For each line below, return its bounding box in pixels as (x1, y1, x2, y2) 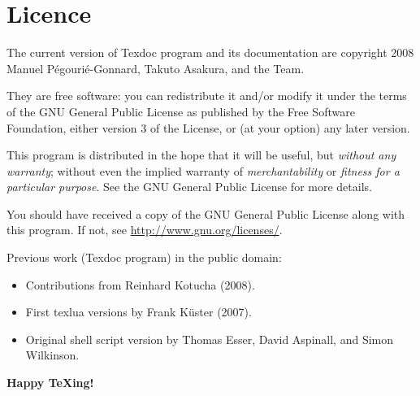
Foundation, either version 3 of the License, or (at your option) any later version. (6, 119, 410, 136)
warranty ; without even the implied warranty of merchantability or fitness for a (6, 162, 400, 179)
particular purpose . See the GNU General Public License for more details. (6, 178, 372, 195)
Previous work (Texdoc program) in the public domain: (6, 249, 282, 266)
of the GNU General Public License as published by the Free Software (6, 102, 355, 120)
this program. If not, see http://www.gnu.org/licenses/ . (6, 221, 283, 238)
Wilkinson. (25, 346, 80, 363)
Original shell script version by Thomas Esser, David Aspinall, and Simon (25, 330, 394, 347)
